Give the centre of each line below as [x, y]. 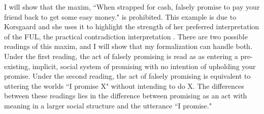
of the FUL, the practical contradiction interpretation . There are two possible [126, 36]
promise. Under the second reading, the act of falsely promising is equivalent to [127, 76]
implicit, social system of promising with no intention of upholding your [144, 66]
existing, [17, 66]
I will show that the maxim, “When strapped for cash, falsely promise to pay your [132, 7]
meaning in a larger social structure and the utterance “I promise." [108, 105]
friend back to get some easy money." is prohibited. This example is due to [120, 16]
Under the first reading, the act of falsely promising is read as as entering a [121, 56]
